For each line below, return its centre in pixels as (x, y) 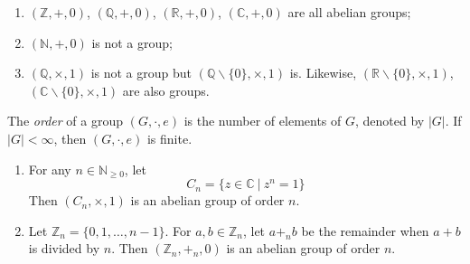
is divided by (64, 248)
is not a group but (141, 73)
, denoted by (390, 121)
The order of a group (65, 121)
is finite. (169, 138)
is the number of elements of (263, 121)
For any (50, 169)
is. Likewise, (323, 73)
